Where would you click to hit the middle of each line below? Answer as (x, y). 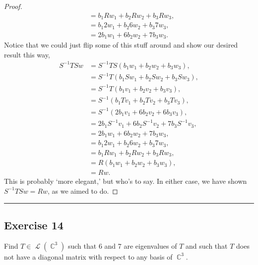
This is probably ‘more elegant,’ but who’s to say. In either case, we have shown (126, 181)
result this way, (27, 54)
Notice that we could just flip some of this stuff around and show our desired (121, 45)
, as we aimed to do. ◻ (83, 190)
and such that (207, 245)
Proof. (13, 6)
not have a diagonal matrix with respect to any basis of (88, 256)
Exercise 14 (34, 225)
